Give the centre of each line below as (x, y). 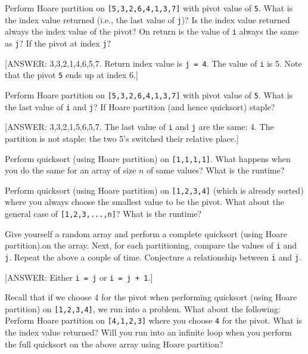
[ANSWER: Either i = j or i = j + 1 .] (79, 277)
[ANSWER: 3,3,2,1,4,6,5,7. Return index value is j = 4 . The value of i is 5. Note (153, 63)
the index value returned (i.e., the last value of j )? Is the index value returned (147, 19)
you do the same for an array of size (71, 170)
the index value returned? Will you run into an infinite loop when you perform (148, 332)
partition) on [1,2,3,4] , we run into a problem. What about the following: (143, 308)
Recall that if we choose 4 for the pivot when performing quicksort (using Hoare (151, 297)
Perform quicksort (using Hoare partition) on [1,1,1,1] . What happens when (148, 158)
